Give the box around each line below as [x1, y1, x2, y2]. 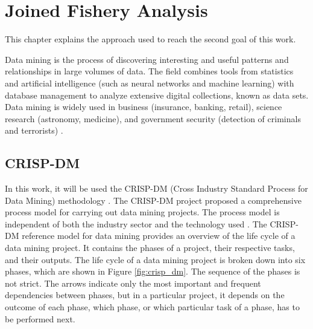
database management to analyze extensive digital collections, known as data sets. [5, 88, 309, 101]
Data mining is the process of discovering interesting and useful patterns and [5, 53, 289, 65]
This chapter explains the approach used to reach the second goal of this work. [5, 33, 296, 45]
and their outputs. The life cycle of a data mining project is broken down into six [5, 253, 306, 265]
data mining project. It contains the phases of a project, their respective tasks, [5, 241, 295, 254]
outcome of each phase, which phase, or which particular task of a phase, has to [5, 301, 300, 313]
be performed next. [5, 312, 75, 325]
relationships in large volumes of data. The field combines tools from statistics [5, 65, 294, 77]
